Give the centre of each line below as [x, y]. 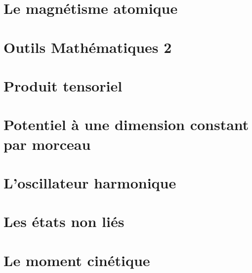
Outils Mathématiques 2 [88, 47]
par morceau [47, 144]
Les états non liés [64, 221]
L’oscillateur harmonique [90, 182]
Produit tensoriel [63, 85]
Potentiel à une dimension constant [126, 124]
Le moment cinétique [77, 260]
